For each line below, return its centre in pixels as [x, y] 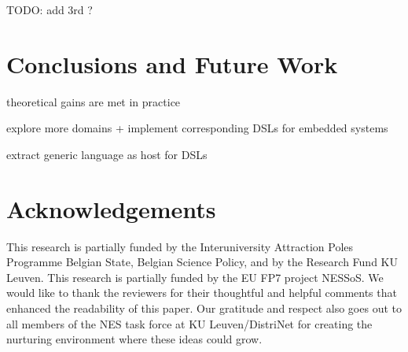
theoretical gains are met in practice [94, 101]
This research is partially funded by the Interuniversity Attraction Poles [180, 246]
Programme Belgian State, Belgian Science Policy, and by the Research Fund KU [202, 262]
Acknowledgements [111, 208]
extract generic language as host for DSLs [107, 154]
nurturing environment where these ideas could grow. [134, 339]
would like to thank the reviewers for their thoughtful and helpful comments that [202, 293]
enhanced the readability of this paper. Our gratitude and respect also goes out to [204, 308]
